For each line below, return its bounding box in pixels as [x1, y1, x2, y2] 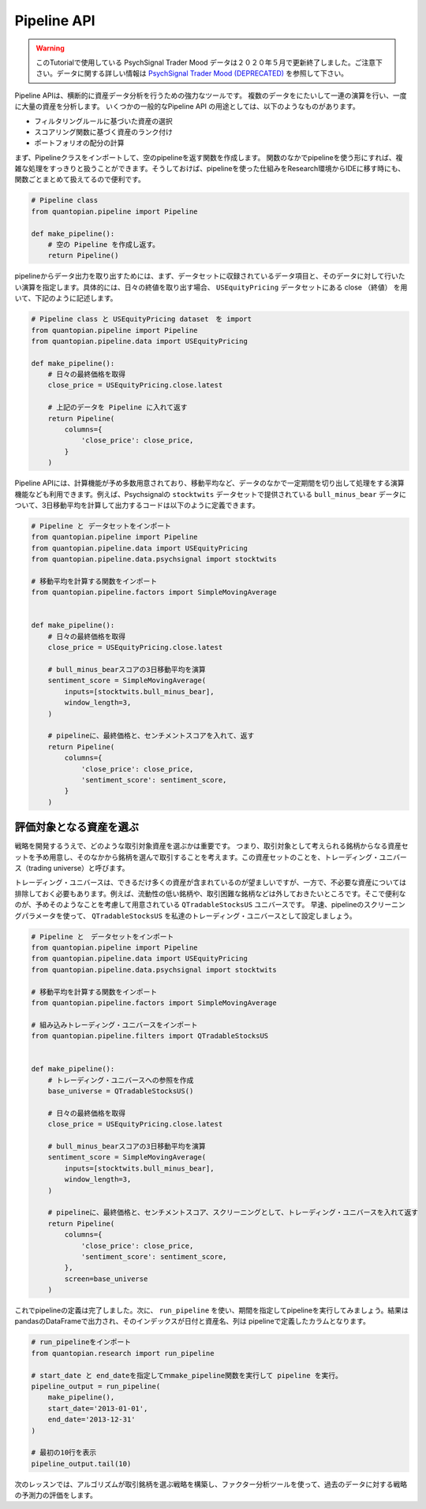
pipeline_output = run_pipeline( [31, 1381, 161, 1391]
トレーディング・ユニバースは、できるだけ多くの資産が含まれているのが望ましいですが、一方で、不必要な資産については [14, 878, 406, 887]
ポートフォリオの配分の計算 [34, 138, 125, 148]
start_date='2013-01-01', [47, 1404, 148, 1413]
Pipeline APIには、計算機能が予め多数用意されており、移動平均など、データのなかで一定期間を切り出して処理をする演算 [14, 478, 405, 488]
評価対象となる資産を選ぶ [14, 820, 140, 834]
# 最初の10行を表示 [31, 1448, 97, 1457]
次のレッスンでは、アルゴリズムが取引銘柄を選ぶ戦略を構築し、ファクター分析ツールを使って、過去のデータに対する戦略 [14, 1479, 408, 1488]
